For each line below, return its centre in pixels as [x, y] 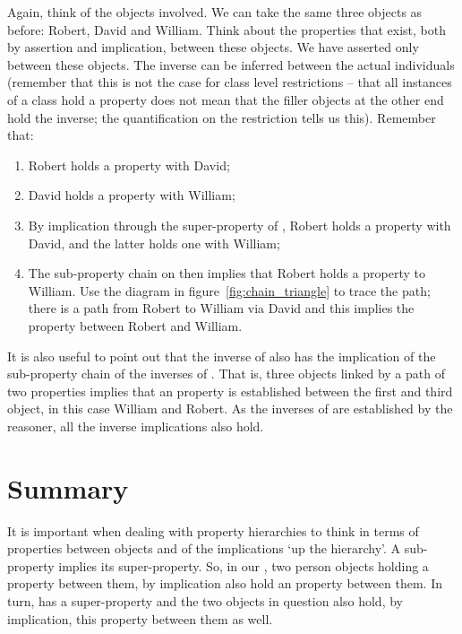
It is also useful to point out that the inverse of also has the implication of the [222, 356]
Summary [68, 487]
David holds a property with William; [132, 195]
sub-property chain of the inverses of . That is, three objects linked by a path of [226, 373]
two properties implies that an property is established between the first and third [230, 391]
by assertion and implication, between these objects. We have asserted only [213, 47]
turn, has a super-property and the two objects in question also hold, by [205, 600]
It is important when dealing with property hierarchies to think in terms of [213, 530]
